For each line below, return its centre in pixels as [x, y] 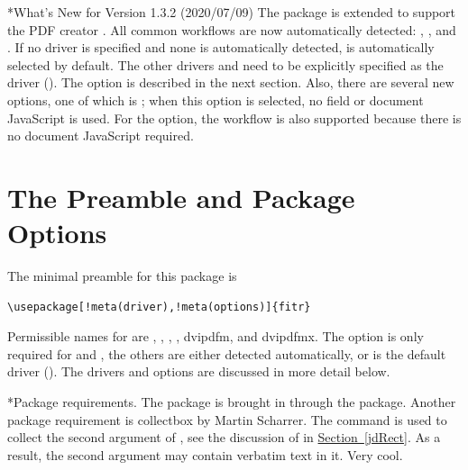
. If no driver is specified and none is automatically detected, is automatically [221, 47]
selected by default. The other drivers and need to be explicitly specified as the [225, 64]
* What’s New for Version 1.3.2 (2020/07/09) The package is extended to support [232, 12]
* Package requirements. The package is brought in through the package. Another [232, 402]
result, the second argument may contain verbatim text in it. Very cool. [205, 454]
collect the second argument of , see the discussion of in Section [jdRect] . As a [224, 437]
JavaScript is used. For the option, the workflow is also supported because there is [234, 117]
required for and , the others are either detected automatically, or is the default [227, 353]
